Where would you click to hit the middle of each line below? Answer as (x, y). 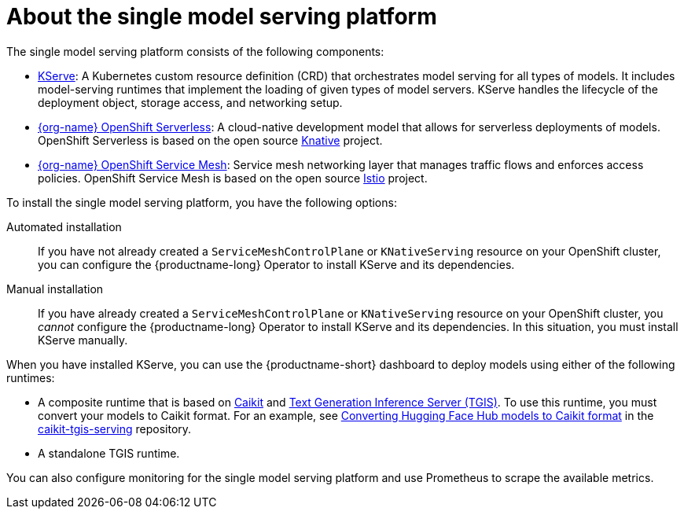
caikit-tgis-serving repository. (115, 429)
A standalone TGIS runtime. (109, 453)
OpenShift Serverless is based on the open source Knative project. (210, 140)
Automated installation (64, 226)
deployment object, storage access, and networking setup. (190, 102)
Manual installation (55, 289)
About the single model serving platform (222, 17)
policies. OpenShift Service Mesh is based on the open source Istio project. (233, 178)
